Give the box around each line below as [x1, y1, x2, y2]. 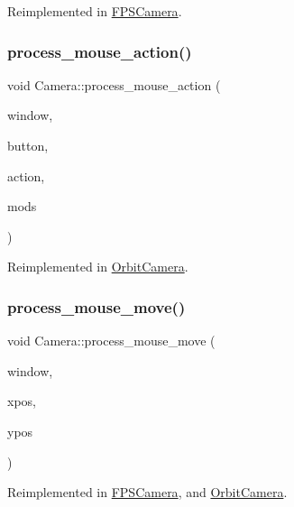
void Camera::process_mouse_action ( [7, 75, 221, 94]
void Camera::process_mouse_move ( [7, 331, 216, 350]
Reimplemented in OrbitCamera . [7, 257, 188, 276]
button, [7, 136, 49, 154]
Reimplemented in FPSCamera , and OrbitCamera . [7, 483, 288, 502]
